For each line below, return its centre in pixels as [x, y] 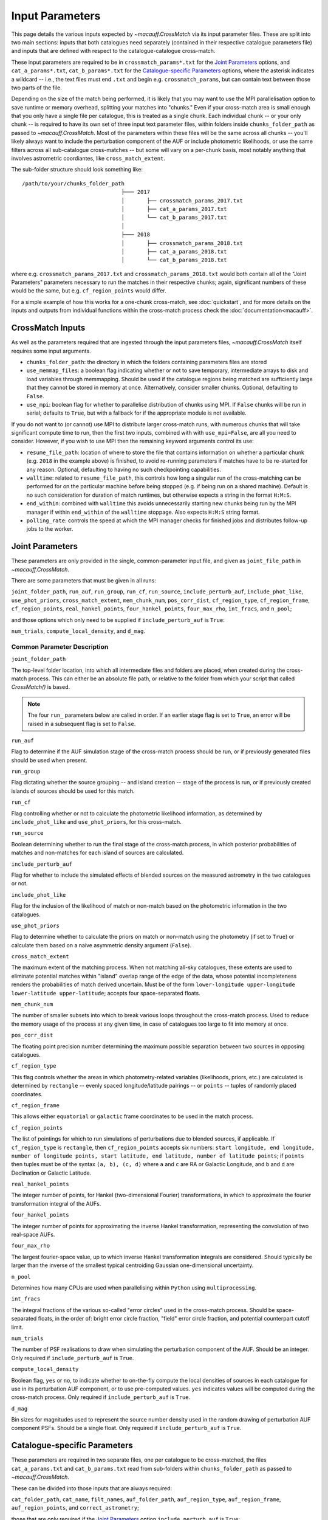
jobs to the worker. [50, 529]
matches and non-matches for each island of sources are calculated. [97, 853]
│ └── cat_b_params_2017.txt [174, 218]
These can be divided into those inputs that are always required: [92, 1488]
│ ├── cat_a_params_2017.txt [174, 209]
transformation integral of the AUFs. [56, 1203]
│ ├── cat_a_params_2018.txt [174, 251]
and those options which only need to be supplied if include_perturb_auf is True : [118, 620]
